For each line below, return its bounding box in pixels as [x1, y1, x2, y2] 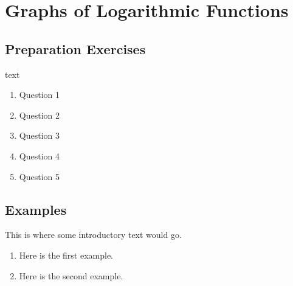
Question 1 [19, 88, 60, 101]
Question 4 [19, 149, 60, 162]
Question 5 [19, 170, 60, 183]
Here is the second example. [19, 269, 123, 282]
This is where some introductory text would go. [5, 228, 182, 241]
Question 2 [19, 108, 60, 121]
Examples [5, 200, 67, 218]
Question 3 [19, 129, 60, 142]
